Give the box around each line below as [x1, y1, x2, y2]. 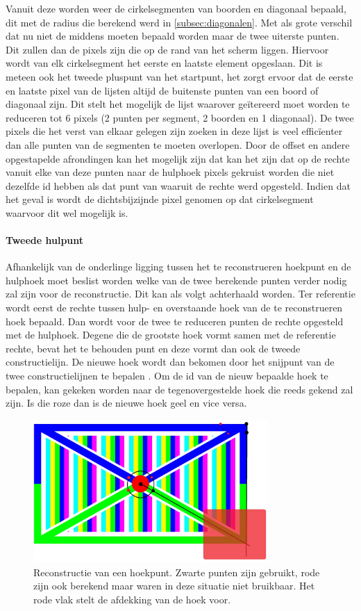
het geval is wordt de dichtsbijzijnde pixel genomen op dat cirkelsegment [6, 192, 314, 206]
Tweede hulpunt [6, 233, 84, 247]
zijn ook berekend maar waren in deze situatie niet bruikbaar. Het [33, 578, 315, 593]
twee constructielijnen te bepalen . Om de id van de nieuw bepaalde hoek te [6, 368, 328, 383]
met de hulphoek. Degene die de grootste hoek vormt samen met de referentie [6, 327, 336, 342]
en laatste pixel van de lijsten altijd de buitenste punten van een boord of [6, 83, 319, 97]
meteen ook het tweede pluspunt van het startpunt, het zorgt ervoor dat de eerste [6, 69, 353, 83]
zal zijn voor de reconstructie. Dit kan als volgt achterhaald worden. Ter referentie [6, 286, 355, 301]
